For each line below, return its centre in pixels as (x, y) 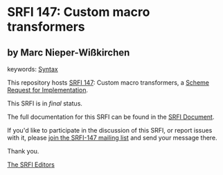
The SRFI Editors (31, 165)
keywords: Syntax (33, 69)
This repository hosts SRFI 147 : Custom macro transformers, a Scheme (108, 83)
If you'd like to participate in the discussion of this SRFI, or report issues (110, 130)
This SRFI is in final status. (45, 103)
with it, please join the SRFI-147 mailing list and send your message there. (112, 137)
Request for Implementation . (48, 90)
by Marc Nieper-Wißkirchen (69, 52)
